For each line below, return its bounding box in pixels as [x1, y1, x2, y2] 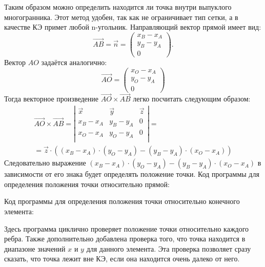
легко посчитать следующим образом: [133, 93, 251, 104]
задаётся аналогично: [41, 57, 107, 68]
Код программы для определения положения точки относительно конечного [4, 196, 240, 207]
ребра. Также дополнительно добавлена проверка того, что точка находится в [4, 233, 246, 244]
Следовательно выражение [4, 157, 86, 168]
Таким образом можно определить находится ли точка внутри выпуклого [4, 2, 232, 12]
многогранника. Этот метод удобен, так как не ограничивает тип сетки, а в [4, 11, 238, 22]
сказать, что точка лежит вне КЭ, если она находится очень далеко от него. [4, 253, 240, 264]
